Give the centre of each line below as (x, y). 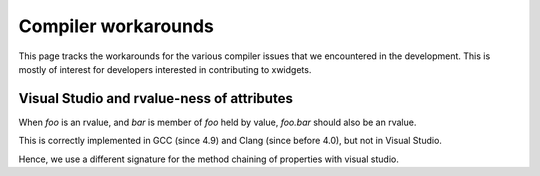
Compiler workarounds (116, 26)
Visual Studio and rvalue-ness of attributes (156, 98)
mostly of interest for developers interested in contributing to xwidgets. (165, 69)
